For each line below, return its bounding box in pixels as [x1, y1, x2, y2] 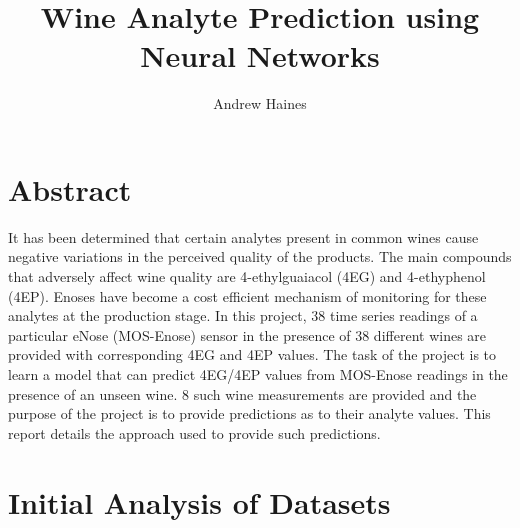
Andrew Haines [213, 93, 307, 114]
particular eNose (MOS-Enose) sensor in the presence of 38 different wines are [8, 324, 487, 345]
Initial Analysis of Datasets [8, 481, 391, 522]
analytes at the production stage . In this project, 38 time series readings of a [8, 305, 478, 326]
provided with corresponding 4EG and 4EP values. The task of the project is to [8, 344, 497, 365]
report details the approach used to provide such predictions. [8, 422, 381, 443]
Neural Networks [140, 35, 380, 76]
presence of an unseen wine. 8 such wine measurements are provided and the [8, 383, 477, 404]
